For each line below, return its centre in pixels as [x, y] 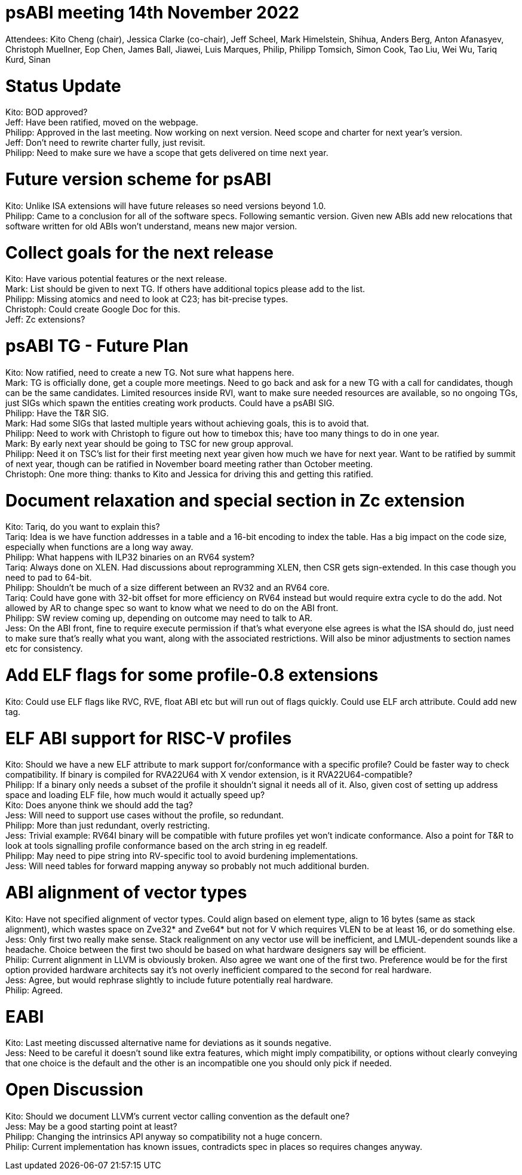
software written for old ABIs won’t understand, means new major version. [151, 226]
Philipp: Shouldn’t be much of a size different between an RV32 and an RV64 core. [168, 588]
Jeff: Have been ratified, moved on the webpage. [102, 122]
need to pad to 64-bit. [49, 578]
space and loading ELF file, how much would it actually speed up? [135, 795]
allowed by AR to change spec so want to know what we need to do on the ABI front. [172, 608]
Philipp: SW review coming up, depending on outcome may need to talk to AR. [159, 618]
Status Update [63, 86]
